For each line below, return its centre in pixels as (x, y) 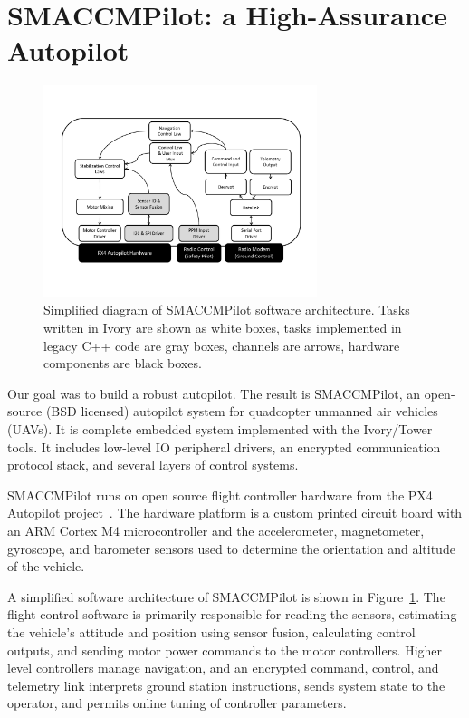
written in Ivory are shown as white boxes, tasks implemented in (223, 328)
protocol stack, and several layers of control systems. (153, 465)
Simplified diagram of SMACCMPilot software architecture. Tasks (227, 310)
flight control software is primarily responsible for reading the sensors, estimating (232, 614)
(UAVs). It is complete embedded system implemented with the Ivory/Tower (220, 429)
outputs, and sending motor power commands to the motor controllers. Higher (225, 650)
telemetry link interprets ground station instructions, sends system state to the (226, 685)
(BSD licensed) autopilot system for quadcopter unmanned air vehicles (242, 411)
